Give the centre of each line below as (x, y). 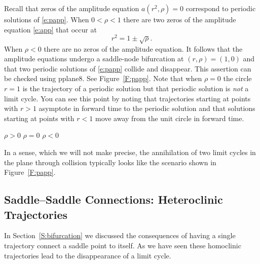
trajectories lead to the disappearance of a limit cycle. (88, 255)
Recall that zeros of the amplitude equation (72, 8)
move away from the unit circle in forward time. (170, 118)
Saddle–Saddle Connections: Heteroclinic (114, 199)
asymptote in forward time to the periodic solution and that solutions (147, 108)
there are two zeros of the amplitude (180, 19)
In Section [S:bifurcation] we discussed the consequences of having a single (120, 235)
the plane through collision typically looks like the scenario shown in (110, 162)
